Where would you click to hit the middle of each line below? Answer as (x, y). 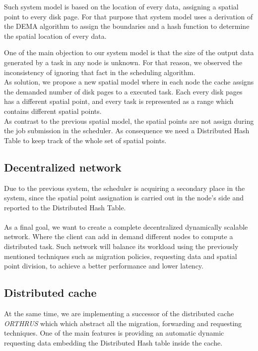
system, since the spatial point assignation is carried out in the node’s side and (124, 198)
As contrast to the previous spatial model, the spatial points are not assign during (129, 121)
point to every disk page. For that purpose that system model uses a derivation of (129, 16)
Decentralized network (63, 167)
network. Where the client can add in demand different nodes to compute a (119, 236)
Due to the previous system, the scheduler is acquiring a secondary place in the (125, 188)
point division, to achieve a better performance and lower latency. (104, 266)
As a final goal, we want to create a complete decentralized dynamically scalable (126, 226)
